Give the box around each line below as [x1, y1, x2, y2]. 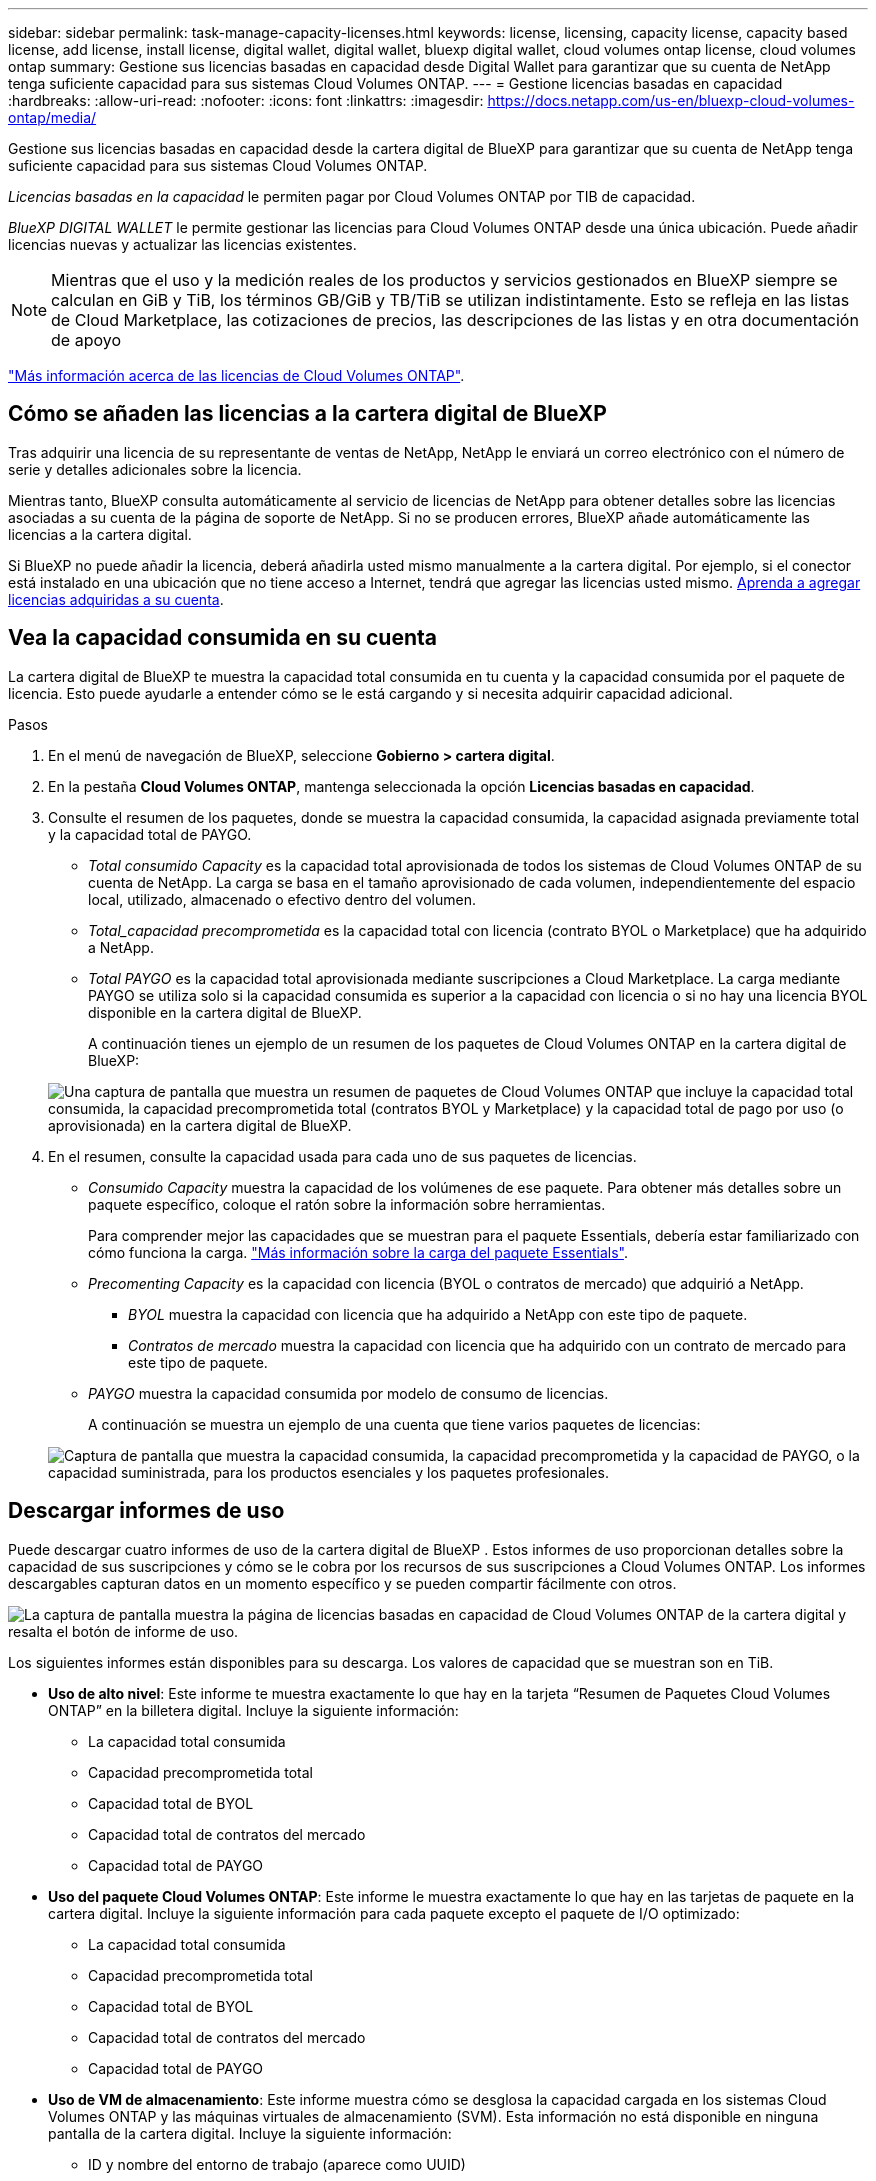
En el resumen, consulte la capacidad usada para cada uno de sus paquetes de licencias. [48, 1147, 637, 1165]
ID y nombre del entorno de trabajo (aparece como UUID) [88, 2155, 466, 2173]
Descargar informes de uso [8, 1498, 285, 1524]
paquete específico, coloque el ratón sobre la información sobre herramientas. [88, 1195, 606, 1213]
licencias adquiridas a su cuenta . [8, 590, 224, 608]
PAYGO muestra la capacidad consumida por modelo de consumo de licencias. [88, 1384, 609, 1402]
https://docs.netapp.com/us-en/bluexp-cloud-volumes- [487, 92, 855, 109]
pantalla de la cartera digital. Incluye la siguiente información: [48, 2124, 452, 2142]
